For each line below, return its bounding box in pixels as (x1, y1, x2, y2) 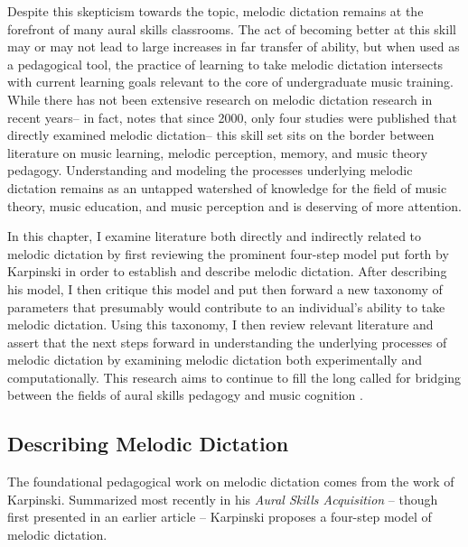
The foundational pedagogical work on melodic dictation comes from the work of (7, 472, 454, 491)
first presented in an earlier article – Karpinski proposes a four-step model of (7, 507, 432, 526)
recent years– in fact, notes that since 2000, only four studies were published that (7, 107, 457, 126)
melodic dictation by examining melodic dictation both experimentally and (7, 350, 422, 369)
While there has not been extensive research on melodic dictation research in (7, 89, 433, 108)
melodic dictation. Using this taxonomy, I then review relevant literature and (7, 315, 434, 334)
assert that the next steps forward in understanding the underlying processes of (7, 332, 447, 351)
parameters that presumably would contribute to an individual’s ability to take (7, 297, 445, 316)
